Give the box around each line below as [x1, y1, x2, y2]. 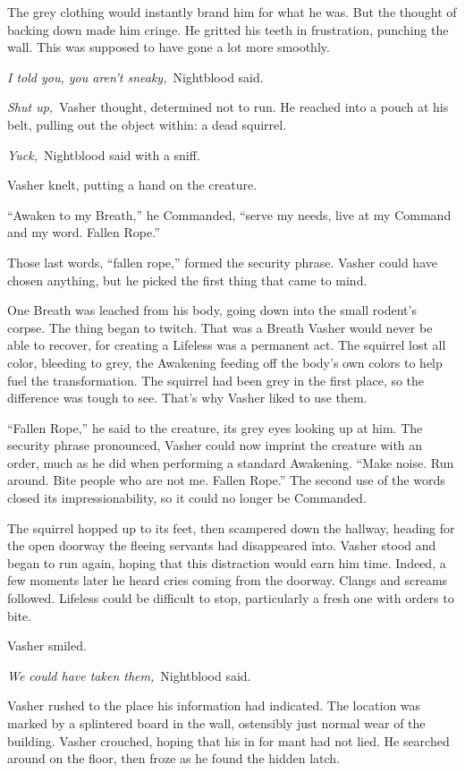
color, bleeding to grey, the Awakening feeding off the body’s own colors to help [7, 353, 443, 371]
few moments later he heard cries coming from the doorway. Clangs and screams [7, 571, 448, 590]
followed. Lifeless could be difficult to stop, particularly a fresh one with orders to [7, 589, 454, 607]
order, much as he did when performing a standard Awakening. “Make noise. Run [7, 453, 454, 471]
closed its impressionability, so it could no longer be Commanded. [7, 488, 367, 507]
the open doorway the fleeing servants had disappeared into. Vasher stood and [7, 536, 436, 555]
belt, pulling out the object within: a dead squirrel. [7, 115, 287, 133]
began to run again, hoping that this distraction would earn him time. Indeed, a [7, 553, 446, 572]
